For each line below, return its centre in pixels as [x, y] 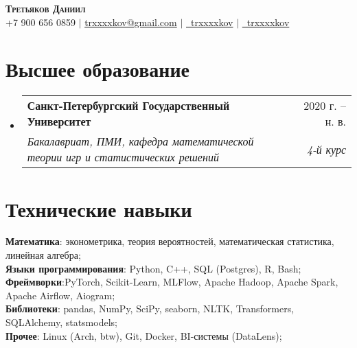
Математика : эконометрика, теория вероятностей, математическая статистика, [170, 241]
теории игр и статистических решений [123, 157]
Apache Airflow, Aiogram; [60, 295]
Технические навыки [99, 208]
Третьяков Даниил [46, 8]
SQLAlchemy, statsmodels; [61, 322]
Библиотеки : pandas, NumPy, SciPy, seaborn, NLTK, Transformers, [150, 309]
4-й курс [326, 149]
